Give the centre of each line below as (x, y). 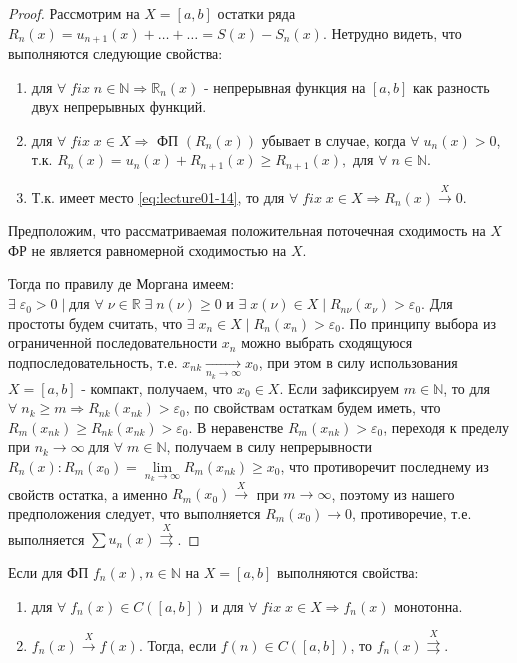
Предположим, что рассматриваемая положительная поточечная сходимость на (247, 230)
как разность (451, 86)
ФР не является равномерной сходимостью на (147, 249)
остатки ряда (256, 13)
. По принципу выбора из (418, 322)
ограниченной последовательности (113, 342)
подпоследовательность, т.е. (93, 361)
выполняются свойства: (348, 572)
